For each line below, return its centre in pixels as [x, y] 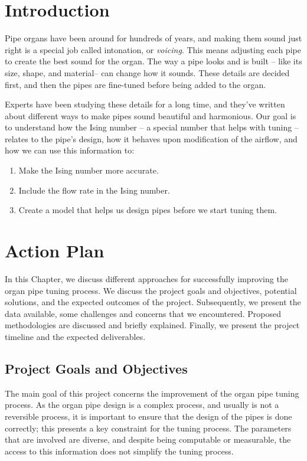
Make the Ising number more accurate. [89, 170]
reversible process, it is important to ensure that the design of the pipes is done [148, 416]
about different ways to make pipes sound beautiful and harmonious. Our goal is [151, 115]
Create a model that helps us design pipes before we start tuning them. [148, 210]
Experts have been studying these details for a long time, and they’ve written [145, 104]
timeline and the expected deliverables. [75, 336]
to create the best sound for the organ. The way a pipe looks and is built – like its [153, 61]
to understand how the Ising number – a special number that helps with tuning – [152, 127]
